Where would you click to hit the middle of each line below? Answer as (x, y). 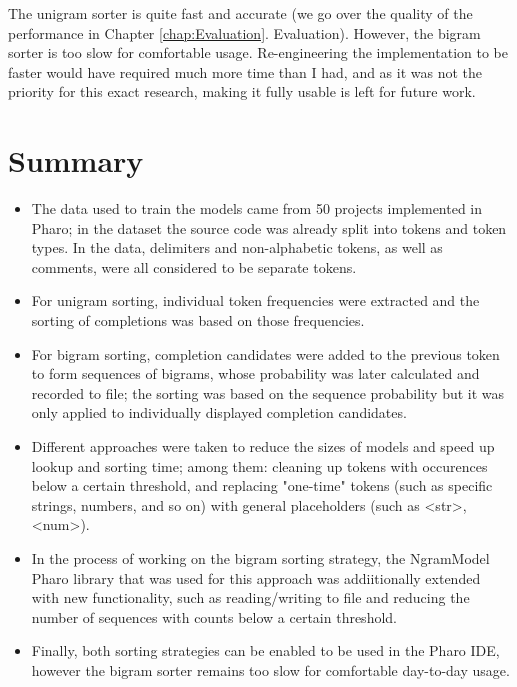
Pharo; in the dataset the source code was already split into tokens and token (269, 227)
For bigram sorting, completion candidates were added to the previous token (265, 353)
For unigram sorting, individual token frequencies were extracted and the (255, 300)
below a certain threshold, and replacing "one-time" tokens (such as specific (262, 485)
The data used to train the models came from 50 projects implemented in (257, 208)
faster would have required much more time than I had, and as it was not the (245, 71)
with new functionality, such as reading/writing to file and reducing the (250, 597)
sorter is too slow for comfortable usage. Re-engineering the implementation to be (258, 52)
